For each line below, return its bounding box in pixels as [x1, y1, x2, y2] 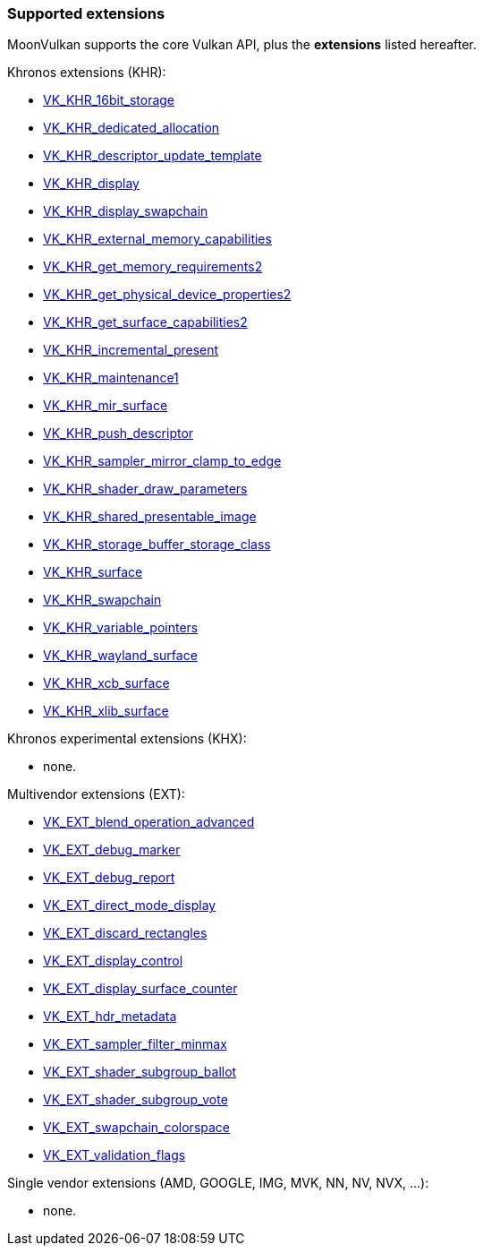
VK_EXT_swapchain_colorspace [43, 1120, 230, 1136]
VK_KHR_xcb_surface [43, 675, 170, 691]
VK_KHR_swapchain [43, 592, 162, 608]
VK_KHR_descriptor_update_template [43, 148, 262, 164]
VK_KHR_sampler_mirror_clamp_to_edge [43, 453, 282, 469]
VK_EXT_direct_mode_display [43, 897, 216, 914]
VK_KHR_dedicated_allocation [43, 120, 220, 136]
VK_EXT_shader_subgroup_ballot [43, 1064, 237, 1080]
